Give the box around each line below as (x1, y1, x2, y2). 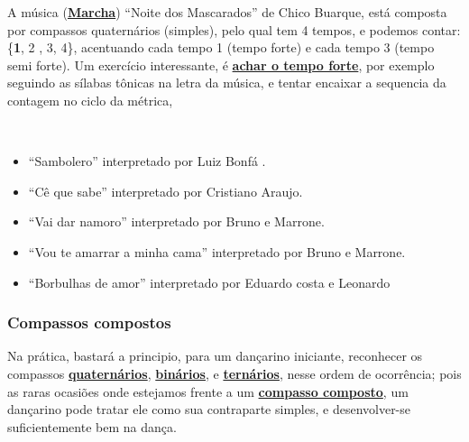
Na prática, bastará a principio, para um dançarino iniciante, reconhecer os (7, 346, 423, 365)
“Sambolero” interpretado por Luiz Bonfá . (28, 152, 266, 170)
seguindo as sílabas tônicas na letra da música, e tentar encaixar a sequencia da (7, 73, 446, 92)
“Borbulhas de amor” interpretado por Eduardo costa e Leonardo (28, 272, 391, 291)
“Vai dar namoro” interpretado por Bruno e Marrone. (28, 212, 325, 231)
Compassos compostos (7, 311, 171, 334)
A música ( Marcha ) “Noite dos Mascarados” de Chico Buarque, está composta (7, 3, 447, 21)
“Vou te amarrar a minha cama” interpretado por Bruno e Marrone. (28, 242, 406, 261)
